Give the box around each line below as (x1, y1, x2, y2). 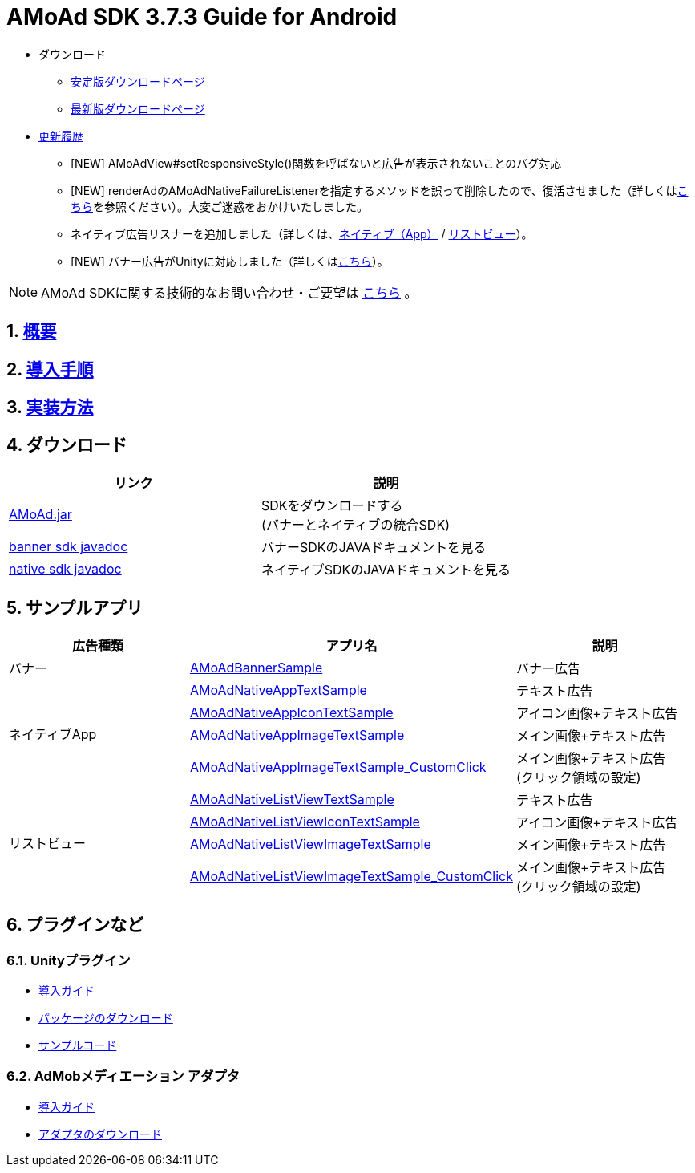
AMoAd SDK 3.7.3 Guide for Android (6, 3, 398, 30)
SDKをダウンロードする (261, 497, 403, 513)
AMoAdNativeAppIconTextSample (189, 704, 394, 720)
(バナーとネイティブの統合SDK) (261, 516, 451, 533)
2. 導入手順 (6, 359, 94, 379)
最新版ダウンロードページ (71, 101, 205, 116)
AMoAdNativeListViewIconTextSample (189, 813, 420, 830)
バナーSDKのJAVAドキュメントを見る (261, 538, 487, 555)
